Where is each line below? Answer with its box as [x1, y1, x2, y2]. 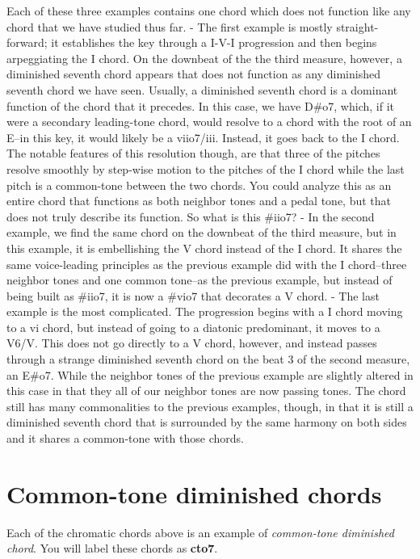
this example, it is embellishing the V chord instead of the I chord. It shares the [6, 239, 402, 256]
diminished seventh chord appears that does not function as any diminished [6, 65, 380, 82]
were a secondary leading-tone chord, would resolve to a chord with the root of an [6, 113, 412, 130]
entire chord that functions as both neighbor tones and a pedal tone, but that [6, 192, 392, 209]
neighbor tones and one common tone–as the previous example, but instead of [6, 271, 393, 288]
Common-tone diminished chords [6, 477, 382, 510]
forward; [6, 34, 48, 51]
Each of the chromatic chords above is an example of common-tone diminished [6, 523, 394, 540]
